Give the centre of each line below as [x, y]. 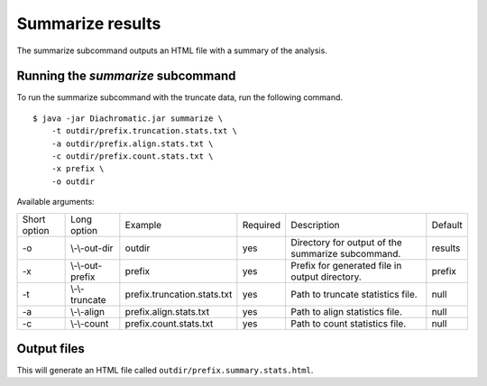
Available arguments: [55, 202]
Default [447, 225]
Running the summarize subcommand [126, 76]
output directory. [326, 277]
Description [315, 225]
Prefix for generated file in [346, 265]
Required [262, 225]
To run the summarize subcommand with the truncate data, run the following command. [179, 97]
